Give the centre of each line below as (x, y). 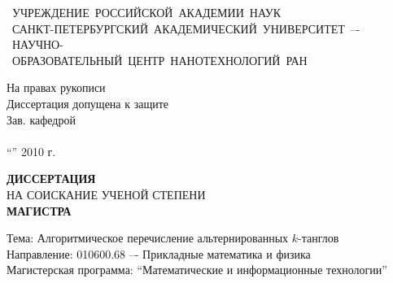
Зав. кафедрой (41, 119)
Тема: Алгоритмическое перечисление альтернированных (148, 238)
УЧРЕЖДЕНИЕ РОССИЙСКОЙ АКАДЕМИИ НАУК (146, 12)
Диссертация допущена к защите (88, 103)
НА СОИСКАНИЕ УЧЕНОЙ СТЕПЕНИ (106, 194)
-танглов (319, 238)
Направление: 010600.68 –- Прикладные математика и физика (159, 253)
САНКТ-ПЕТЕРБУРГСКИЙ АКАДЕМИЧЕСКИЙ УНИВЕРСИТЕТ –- (186, 28)
